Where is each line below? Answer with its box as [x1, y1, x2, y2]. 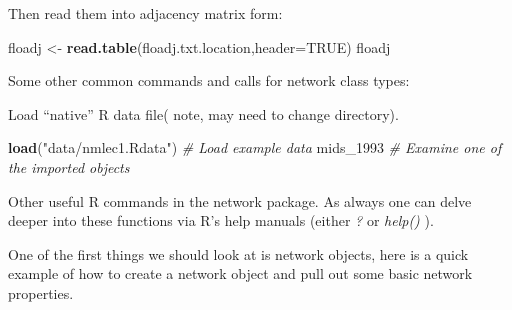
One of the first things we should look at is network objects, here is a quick [8, 243, 469, 264]
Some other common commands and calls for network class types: [8, 70, 410, 91]
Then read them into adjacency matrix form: [8, 3, 283, 23]
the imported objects [8, 156, 130, 177]
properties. [8, 282, 74, 303]
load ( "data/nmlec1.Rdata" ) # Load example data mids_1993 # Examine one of [8, 137, 502, 158]
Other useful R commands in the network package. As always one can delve [8, 190, 472, 211]
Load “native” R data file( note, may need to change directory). [8, 103, 399, 124]
